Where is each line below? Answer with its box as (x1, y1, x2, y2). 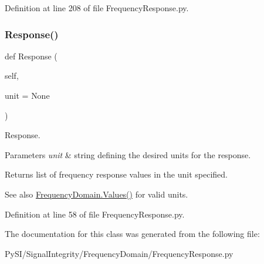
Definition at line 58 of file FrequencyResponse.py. (5, 208, 185, 220)
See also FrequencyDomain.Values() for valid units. (5, 188, 188, 200)
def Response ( (5, 49, 57, 62)
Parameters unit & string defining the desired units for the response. (5, 148, 251, 161)
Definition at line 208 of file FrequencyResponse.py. (5, 2, 189, 14)
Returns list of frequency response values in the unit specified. (5, 168, 228, 181)
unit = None (5, 89, 50, 101)
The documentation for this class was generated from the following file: (5, 228, 260, 240)
